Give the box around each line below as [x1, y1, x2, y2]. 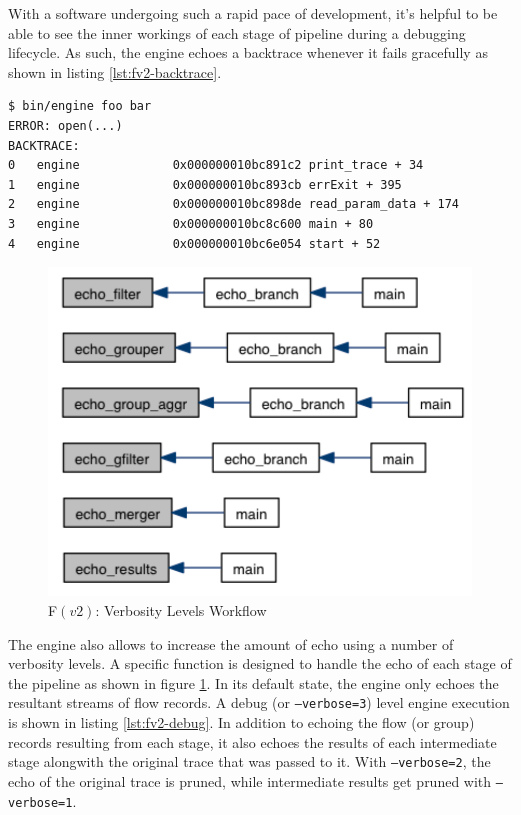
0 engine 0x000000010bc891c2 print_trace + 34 [8, 158, 424, 173]
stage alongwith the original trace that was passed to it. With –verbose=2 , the [8, 751, 491, 772]
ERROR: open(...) [8, 118, 123, 133]
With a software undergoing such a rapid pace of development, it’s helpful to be [8, 3, 498, 23]
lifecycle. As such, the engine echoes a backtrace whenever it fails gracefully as [8, 42, 488, 63]
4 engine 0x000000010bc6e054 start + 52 [8, 236, 381, 251]
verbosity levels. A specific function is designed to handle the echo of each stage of [8, 653, 512, 674]
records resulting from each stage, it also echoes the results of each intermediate [8, 731, 497, 752]
